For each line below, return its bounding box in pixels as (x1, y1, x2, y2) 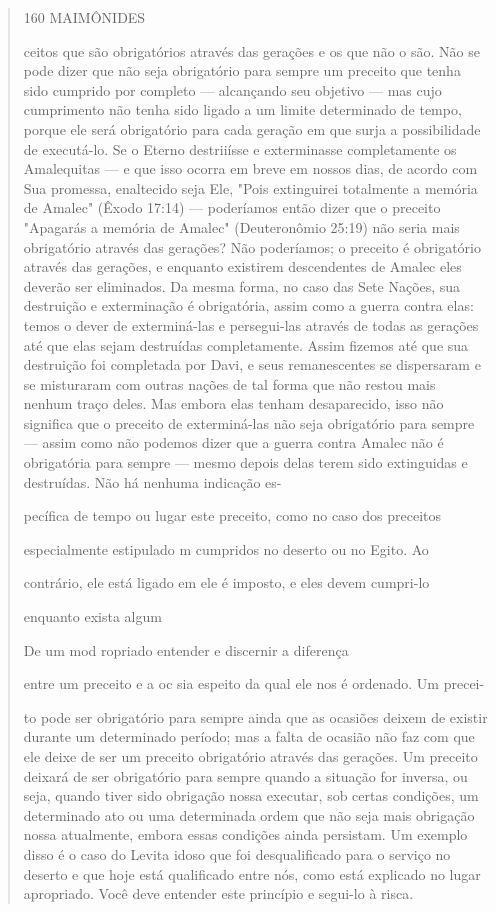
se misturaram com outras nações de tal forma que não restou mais (23, 373, 436, 394)
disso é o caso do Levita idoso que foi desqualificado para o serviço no (23, 843, 451, 864)
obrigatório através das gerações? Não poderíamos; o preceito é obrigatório (23, 236, 481, 257)
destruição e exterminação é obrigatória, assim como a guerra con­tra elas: (23, 295, 474, 316)
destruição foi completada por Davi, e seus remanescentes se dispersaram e (23, 354, 481, 375)
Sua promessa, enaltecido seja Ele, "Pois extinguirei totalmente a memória (23, 177, 478, 198)
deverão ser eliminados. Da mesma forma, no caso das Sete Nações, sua (23, 275, 461, 296)
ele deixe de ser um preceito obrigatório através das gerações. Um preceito (23, 746, 478, 766)
